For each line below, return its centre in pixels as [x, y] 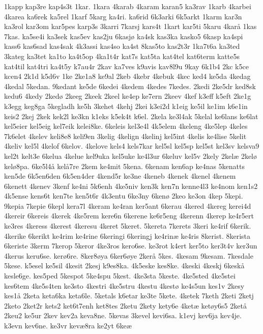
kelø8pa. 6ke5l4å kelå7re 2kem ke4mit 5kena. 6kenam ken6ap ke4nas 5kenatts [125, 166]
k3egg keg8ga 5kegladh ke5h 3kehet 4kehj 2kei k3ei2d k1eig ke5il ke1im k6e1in [126, 106]
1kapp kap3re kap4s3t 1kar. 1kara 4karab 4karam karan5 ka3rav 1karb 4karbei [128, 6]
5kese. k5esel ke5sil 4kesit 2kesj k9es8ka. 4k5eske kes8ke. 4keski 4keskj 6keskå [124, 266]
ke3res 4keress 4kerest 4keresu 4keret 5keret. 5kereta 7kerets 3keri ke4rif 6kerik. [128, 226]
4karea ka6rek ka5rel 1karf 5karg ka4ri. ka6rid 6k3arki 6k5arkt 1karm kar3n [123, 16]
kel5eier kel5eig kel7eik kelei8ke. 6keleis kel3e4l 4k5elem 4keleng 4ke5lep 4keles [126, 126]
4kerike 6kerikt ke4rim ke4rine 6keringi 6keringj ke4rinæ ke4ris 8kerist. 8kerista [127, 235]
